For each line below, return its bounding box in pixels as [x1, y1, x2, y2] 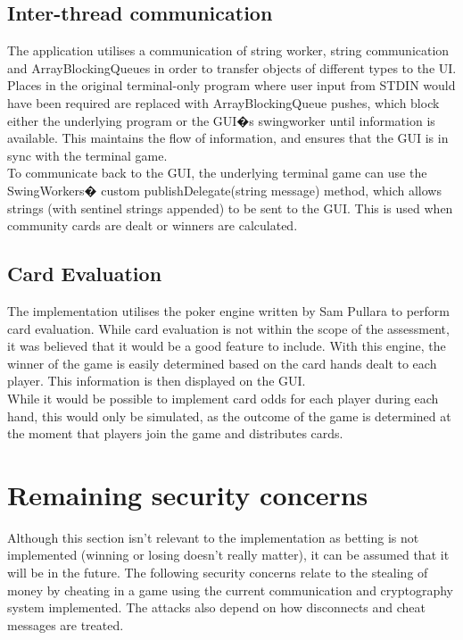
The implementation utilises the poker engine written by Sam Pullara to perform [7, 301, 451, 320]
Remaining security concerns [7, 476, 368, 512]
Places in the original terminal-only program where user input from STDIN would [7, 76, 456, 95]
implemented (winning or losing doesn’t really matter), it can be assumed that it [7, 545, 450, 564]
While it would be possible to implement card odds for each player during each [7, 388, 439, 407]
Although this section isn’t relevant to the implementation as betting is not [7, 528, 419, 546]
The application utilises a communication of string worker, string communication [7, 41, 450, 60]
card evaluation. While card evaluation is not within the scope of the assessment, [7, 319, 450, 337]
